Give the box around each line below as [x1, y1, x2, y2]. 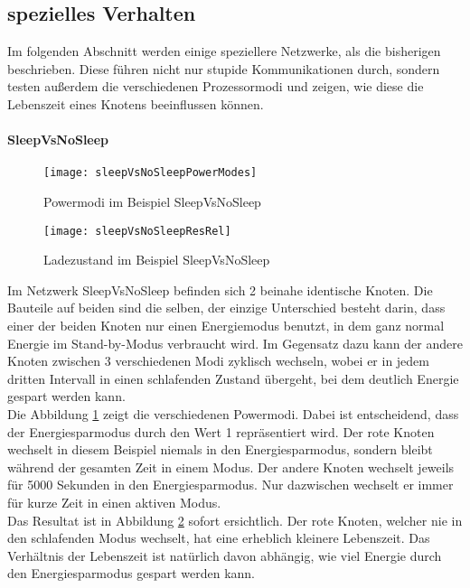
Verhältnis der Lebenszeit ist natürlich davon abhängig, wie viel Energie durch [7, 546, 442, 565]
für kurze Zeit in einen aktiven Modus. [7, 493, 221, 511]
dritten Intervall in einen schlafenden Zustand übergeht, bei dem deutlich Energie [7, 369, 459, 387]
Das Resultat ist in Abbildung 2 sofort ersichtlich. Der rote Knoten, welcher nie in [7, 510, 463, 529]
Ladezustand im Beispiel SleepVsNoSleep [43, 250, 270, 269]
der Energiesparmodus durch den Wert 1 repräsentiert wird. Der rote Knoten [7, 422, 435, 441]
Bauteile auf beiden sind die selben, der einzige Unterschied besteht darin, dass [7, 298, 446, 317]
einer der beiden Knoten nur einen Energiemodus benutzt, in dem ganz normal [7, 316, 445, 335]
